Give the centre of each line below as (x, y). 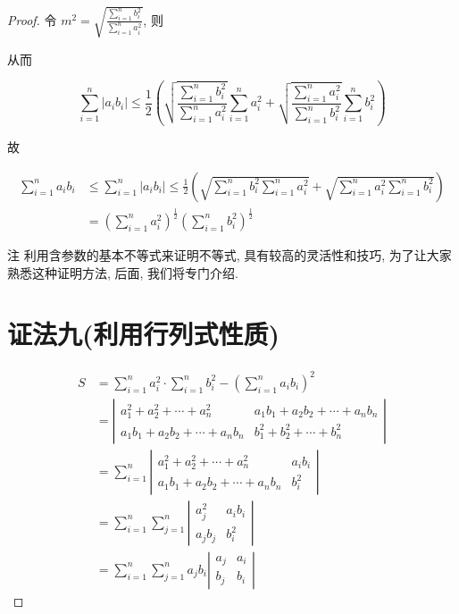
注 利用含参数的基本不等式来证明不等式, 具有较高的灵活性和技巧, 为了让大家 (229, 255)
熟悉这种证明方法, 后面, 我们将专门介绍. (123, 272)
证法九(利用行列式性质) (144, 334)
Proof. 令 (32, 19)
